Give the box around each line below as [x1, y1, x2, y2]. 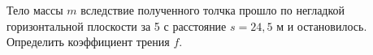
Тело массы [7, 2, 63, 18]
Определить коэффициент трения [7, 33, 170, 50]
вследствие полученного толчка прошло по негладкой [80, 2, 345, 18]
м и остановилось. [276, 17, 367, 34]
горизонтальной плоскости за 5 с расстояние [7, 17, 227, 34]
